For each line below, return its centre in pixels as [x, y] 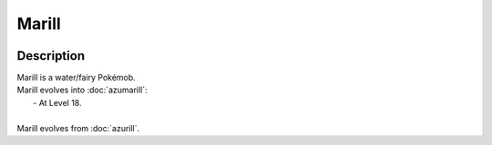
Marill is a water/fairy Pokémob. [76, 78]
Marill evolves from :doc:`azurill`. [78, 128]
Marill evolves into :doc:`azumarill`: [82, 90]
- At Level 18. [57, 102]
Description [51, 56]
